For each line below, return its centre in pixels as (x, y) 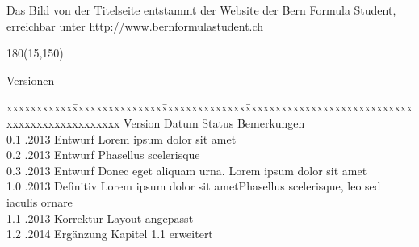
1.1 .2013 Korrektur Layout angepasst (100, 218)
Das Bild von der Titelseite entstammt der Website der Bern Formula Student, (201, 10)
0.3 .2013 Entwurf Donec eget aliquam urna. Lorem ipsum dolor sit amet (187, 170)
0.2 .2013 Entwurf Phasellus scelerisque (103, 155)
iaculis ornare (40, 201)
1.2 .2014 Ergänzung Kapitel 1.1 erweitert (110, 234)
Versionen (31, 80)
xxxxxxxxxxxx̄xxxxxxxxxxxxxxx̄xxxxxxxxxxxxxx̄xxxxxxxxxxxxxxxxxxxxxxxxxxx (209, 107)
